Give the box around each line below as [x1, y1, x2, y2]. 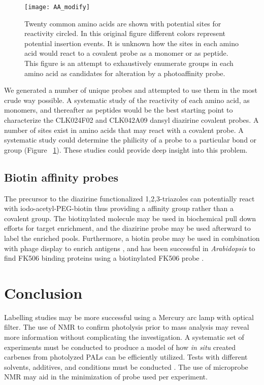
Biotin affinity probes [4, 169, 119, 185]
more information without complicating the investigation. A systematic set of [4, 332, 244, 342]
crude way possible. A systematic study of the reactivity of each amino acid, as [4, 94, 250, 105]
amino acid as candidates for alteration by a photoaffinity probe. [24, 67, 225, 78]
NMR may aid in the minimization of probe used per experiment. [4, 371, 208, 382]
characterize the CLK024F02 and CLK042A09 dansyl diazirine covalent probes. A [4, 115, 259, 125]
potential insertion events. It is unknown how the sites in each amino [24, 38, 239, 48]
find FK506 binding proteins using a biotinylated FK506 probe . [4, 253, 204, 263]
